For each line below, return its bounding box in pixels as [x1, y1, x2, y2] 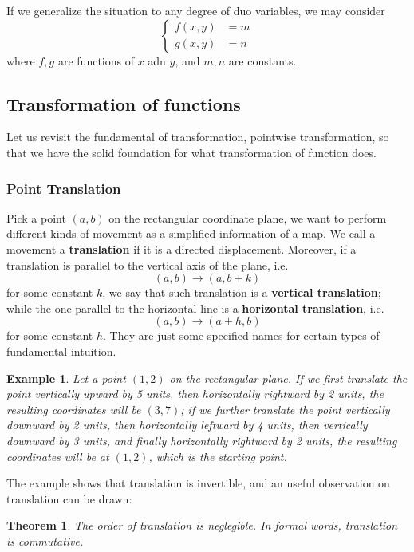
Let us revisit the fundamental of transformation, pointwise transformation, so [6, 128, 389, 145]
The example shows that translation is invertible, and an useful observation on [6, 475, 390, 491]
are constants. [228, 52, 297, 69]
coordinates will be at [6, 448, 109, 464]
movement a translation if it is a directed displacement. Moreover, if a [6, 240, 357, 257]
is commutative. [6, 532, 84, 549]
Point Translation [6, 178, 121, 198]
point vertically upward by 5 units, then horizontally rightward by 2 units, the [6, 385, 384, 402]
